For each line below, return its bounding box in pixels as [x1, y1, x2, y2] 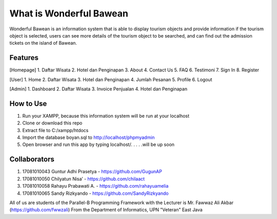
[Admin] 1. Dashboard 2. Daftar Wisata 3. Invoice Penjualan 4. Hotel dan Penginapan [9, 86, 187, 92]
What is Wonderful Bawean [9, 8, 128, 19]
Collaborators [9, 155, 55, 164]
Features [9, 53, 38, 62]
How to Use [9, 99, 47, 108]
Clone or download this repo [22, 120, 83, 126]
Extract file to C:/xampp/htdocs [22, 127, 89, 133]
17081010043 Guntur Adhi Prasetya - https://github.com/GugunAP [22, 169, 163, 175]
